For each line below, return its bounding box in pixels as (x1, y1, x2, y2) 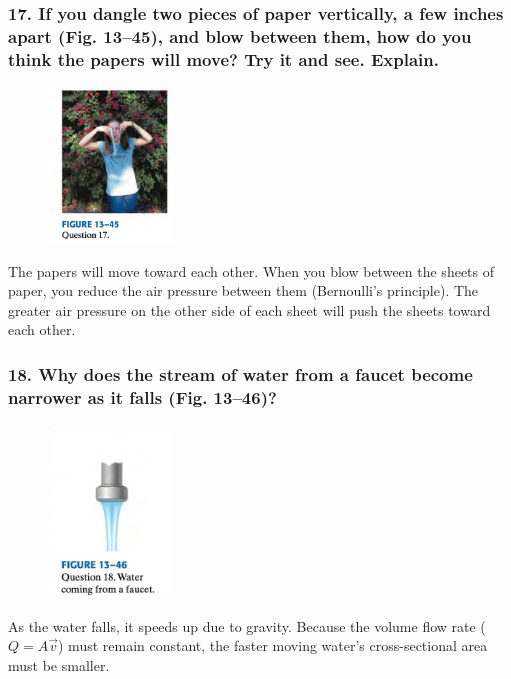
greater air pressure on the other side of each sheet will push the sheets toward (8, 299, 491, 320)
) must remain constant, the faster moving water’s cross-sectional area (58, 635, 488, 656)
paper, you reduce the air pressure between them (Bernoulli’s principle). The (8, 280, 479, 301)
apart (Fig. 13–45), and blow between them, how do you (8, 23, 472, 48)
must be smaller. (8, 654, 110, 675)
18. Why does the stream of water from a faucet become (8, 361, 473, 386)
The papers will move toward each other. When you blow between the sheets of (8, 260, 495, 281)
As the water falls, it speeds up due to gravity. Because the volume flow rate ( (8, 615, 486, 636)
